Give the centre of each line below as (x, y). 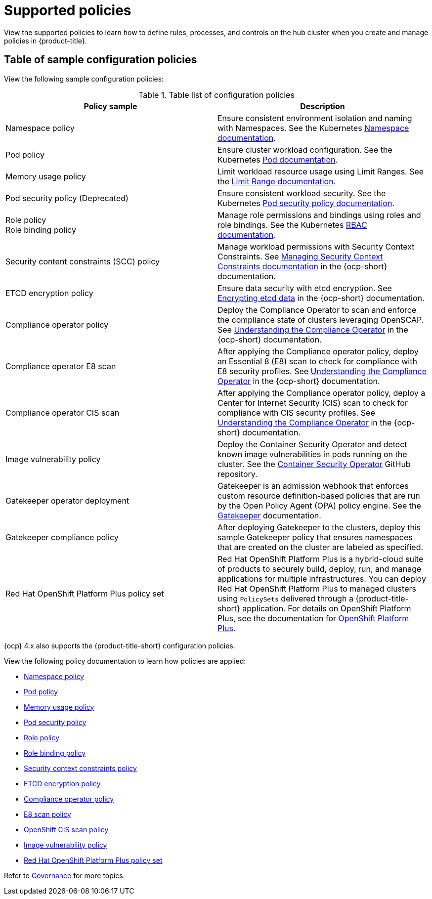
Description (323, 106)
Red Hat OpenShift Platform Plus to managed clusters (317, 588)
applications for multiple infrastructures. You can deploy (322, 578)
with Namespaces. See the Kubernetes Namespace (313, 128)
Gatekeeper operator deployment (67, 500)
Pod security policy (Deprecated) (67, 198)
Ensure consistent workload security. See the (302, 193)
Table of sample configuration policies (101, 60)
